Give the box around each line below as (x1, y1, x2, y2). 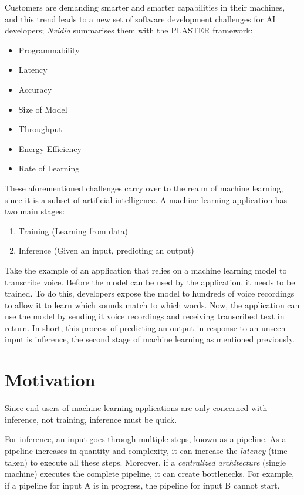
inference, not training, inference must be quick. (5, 413, 177, 425)
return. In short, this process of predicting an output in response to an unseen (5, 321, 286, 334)
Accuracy (18, 83, 52, 95)
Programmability (18, 43, 80, 56)
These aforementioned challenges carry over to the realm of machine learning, (5, 181, 283, 194)
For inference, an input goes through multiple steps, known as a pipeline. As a (5, 433, 286, 445)
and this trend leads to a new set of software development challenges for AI (5, 12, 276, 25)
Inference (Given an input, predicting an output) (18, 244, 194, 257)
